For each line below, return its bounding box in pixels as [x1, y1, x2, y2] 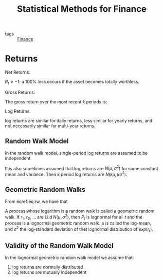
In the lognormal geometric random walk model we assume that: [5, 255, 134, 260]
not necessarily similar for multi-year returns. [5, 123, 96, 129]
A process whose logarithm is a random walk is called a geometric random [5, 208, 155, 214]
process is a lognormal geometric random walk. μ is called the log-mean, [5, 220, 152, 226]
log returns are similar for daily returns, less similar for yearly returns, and [5, 118, 152, 123]
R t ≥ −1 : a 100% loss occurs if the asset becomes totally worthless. [5, 79, 140, 86]
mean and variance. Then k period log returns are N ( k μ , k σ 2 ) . [5, 171, 127, 178]
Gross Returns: [5, 89, 35, 95]
